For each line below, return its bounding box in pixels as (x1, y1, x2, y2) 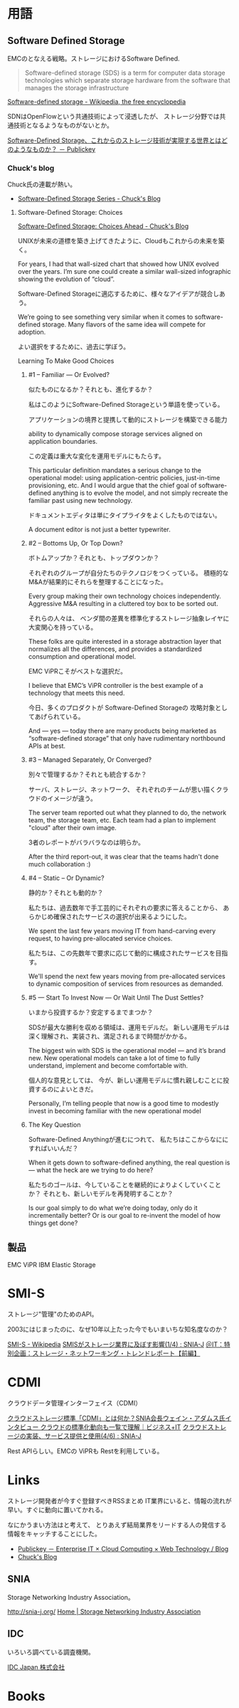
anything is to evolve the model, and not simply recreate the (52, 489, 228, 497)
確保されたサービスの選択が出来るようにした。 (53, 913, 191, 921)
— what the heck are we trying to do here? (28, 1166, 154, 1174)
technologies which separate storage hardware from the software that (24, 76, 230, 85)
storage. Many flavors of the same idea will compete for (42, 320, 206, 329)
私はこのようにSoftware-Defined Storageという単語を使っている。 (28, 401, 224, 409)
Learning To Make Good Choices (17, 356, 115, 366)
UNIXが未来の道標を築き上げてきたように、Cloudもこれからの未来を (17, 237, 219, 245)
